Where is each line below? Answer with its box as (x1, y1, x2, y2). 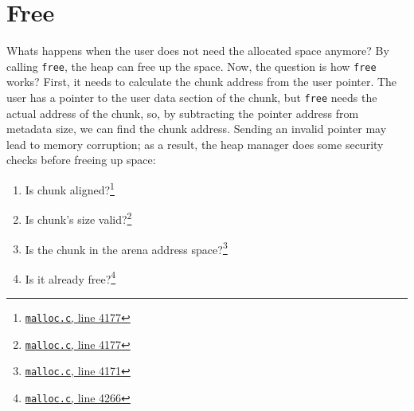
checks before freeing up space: (6, 151, 156, 168)
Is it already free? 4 (25, 268, 116, 287)
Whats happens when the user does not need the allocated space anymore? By (6, 42, 389, 59)
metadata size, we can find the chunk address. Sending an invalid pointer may (6, 120, 387, 137)
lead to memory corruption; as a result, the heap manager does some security (6, 135, 384, 152)
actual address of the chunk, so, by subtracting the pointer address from (6, 104, 359, 121)
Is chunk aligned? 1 (25, 179, 115, 198)
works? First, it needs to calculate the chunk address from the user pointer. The (6, 73, 397, 90)
